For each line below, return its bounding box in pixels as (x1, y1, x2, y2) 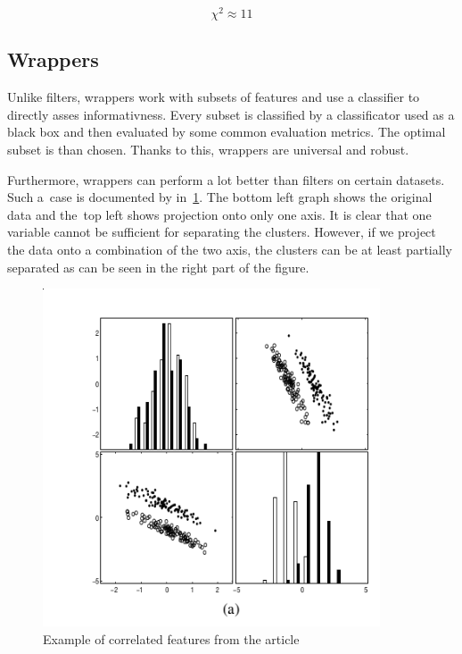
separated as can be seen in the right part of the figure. (7, 257, 309, 276)
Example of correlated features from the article (43, 629, 300, 648)
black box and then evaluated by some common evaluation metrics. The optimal (7, 122, 446, 141)
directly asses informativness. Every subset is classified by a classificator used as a (7, 105, 455, 123)
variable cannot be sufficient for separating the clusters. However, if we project (7, 222, 436, 241)
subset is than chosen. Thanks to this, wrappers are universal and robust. (7, 140, 409, 159)
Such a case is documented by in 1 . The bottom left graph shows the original (7, 188, 433, 206)
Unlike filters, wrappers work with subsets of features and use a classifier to (7, 88, 420, 106)
